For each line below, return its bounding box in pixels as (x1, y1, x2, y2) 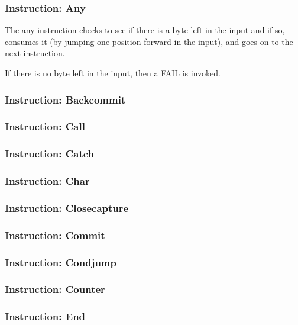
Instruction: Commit (5, 227, 105, 242)
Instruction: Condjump (5, 255, 116, 269)
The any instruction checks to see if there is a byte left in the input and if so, (5, 24, 285, 36)
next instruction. (5, 47, 65, 59)
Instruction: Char (5, 173, 90, 188)
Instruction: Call (5, 119, 85, 134)
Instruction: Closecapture (5, 200, 129, 215)
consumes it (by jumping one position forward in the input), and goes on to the (5, 35, 293, 47)
